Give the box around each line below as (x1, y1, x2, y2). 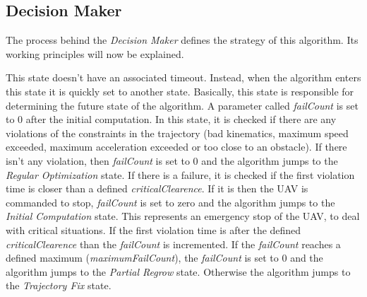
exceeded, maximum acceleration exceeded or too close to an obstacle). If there (6, 139, 347, 154)
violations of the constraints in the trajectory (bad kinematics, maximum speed (6, 125, 349, 140)
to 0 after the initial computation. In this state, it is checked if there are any (6, 112, 337, 127)
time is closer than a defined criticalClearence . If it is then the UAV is (6, 181, 308, 196)
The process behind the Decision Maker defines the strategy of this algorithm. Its (6, 33, 359, 47)
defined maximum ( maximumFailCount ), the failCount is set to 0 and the (6, 250, 323, 265)
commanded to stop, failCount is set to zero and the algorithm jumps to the (6, 194, 335, 209)
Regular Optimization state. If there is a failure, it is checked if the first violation (6, 167, 355, 182)
